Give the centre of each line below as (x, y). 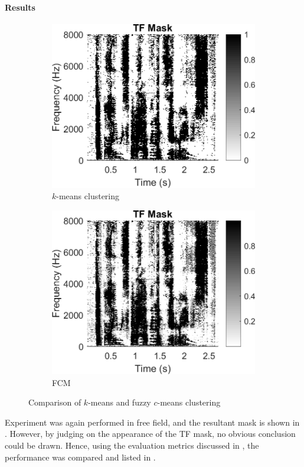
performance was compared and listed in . (80, 457)
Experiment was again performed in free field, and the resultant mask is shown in (152, 422)
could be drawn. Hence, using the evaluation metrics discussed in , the (132, 445)
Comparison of (55, 402)
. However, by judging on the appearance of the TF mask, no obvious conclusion (150, 434)
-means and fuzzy (120, 402)
